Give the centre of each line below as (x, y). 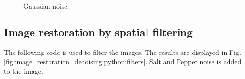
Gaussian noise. (46, 6)
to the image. (24, 71)
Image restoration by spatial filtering (98, 32)
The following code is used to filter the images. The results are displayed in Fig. (122, 52)
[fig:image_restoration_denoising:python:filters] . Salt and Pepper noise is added (123, 61)
